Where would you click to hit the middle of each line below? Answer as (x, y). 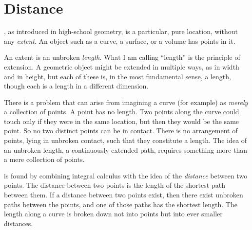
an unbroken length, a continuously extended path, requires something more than (126, 150)
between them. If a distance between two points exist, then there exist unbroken (124, 195)
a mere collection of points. (44, 159)
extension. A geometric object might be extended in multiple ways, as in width (122, 66)
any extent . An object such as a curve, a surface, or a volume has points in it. (120, 41)
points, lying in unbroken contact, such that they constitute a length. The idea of (126, 140)
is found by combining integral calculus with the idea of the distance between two (126, 175)
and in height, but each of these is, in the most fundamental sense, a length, (117, 76)
